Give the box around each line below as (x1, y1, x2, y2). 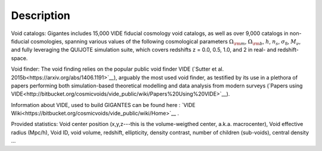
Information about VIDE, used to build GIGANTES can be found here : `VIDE (11, 101, 196, 108)
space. (11, 54, 28, 62)
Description (11, 9, 71, 22)
